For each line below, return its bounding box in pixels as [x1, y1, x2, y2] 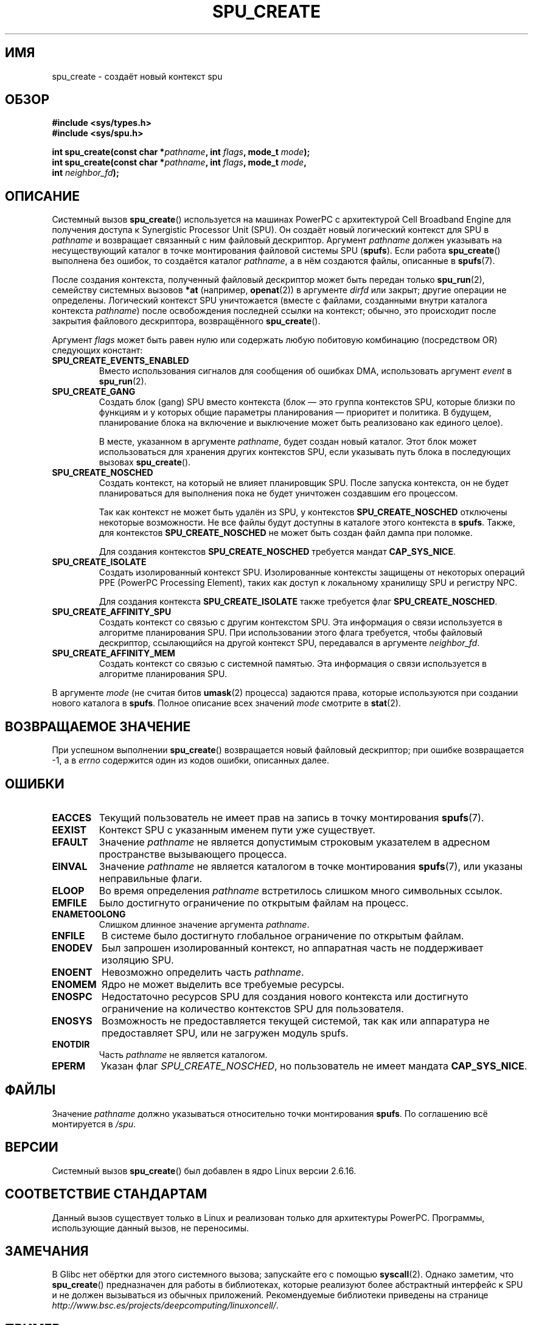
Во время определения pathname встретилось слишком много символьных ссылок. [99, 884, 503, 897]
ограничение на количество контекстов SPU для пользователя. [102, 1002, 404, 1015]
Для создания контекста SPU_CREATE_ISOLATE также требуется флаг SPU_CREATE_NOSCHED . [99, 596, 498, 607]
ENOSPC [51, 990, 92, 1003]
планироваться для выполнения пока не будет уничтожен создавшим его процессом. [99, 488, 458, 499]
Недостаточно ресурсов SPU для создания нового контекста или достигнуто [102, 990, 469, 1003]
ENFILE [51, 929, 85, 942]
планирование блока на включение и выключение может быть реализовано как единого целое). [99, 417, 503, 428]
